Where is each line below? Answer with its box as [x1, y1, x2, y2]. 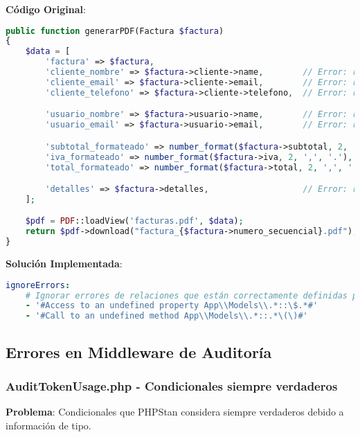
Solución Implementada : [6, 256, 123, 271]
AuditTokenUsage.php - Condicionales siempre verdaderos [6, 377, 338, 394]
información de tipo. [6, 418, 91, 432]
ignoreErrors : [6, 280, 71, 290]
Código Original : [6, 2, 86, 16]
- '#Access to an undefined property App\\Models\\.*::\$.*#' [25, 301, 318, 311]
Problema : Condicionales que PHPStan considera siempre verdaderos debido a [6, 404, 344, 419]
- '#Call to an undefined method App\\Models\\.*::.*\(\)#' [25, 311, 308, 321]
